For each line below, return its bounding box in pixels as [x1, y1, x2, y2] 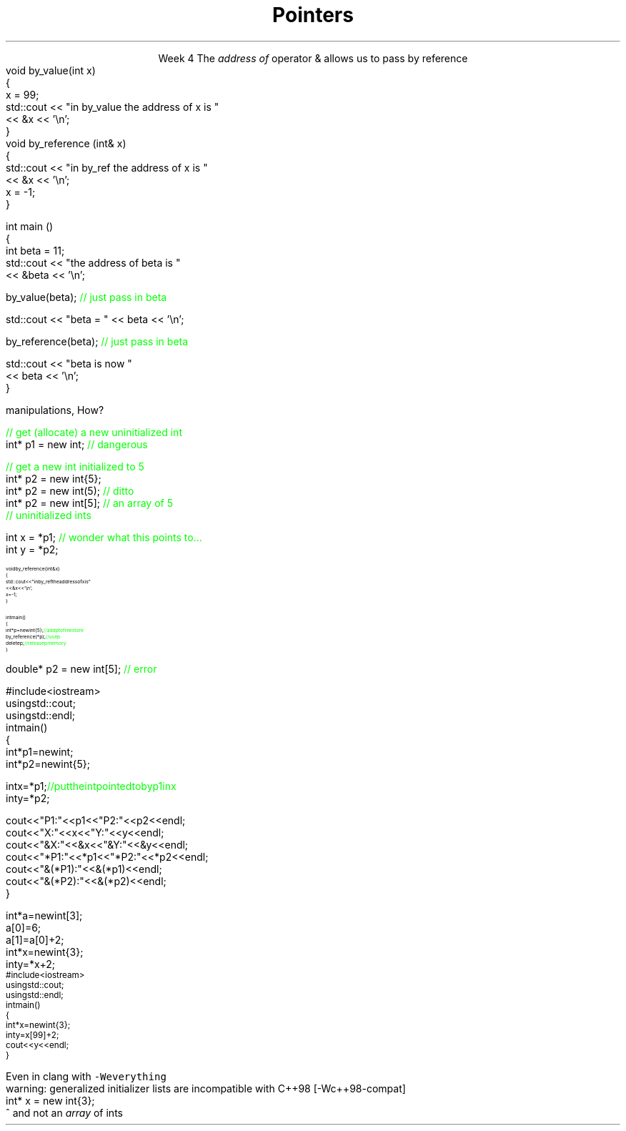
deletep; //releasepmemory [6, 639, 66, 646]
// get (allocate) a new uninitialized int [6, 425, 182, 438]
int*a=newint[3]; [6, 909, 83, 922]
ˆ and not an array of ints [6, 1106, 123, 1119]
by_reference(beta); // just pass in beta [6, 335, 189, 347]
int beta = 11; [6, 244, 65, 257]
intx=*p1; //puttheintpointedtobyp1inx [6, 779, 177, 792]
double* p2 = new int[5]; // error [6, 662, 157, 675]
